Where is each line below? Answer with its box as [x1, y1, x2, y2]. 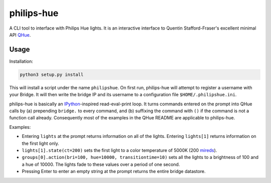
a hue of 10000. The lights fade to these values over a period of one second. [22, 161, 180, 167]
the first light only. [22, 140, 60, 146]
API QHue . [9, 32, 31, 38]
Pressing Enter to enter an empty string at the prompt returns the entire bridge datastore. [22, 168, 206, 174]
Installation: [9, 58, 34, 64]
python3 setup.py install [20, 72, 84, 77]
